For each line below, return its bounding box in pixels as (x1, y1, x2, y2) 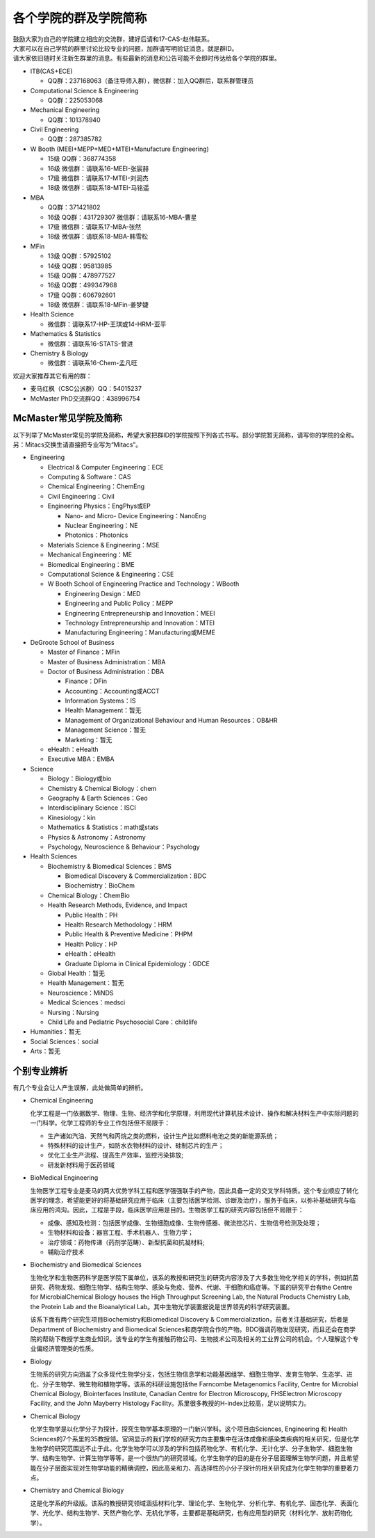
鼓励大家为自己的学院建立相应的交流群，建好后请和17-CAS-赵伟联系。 (12, 35, 214, 43)
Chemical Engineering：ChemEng (47, 482, 145, 490)
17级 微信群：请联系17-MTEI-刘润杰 (47, 174, 149, 182)
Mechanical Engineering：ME (47, 550, 132, 559)
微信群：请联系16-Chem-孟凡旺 (47, 359, 138, 367)
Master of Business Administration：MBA (47, 657, 166, 666)
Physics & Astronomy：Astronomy (47, 833, 146, 841)
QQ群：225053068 (47, 96, 103, 104)
